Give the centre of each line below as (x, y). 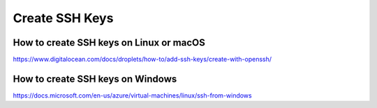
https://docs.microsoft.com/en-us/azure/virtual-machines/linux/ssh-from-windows (132, 95)
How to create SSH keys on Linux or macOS (109, 43)
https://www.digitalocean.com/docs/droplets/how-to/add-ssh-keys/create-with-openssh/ (142, 60)
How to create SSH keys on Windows (95, 79)
